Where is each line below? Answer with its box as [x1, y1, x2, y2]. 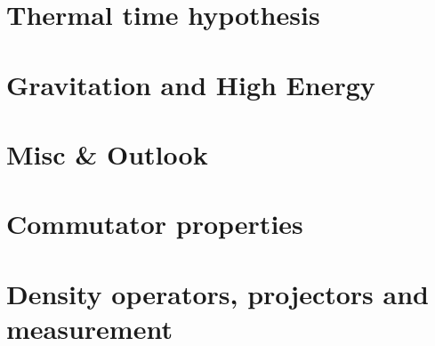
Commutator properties [6, 205, 303, 242]
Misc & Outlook [6, 135, 208, 172]
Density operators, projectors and [6, 275, 429, 311]
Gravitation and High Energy [6, 66, 375, 102]
